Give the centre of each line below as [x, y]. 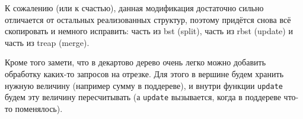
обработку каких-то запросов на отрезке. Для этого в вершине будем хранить [144, 73]
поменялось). [39, 108]
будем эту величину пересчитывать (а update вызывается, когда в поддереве [143, 97]
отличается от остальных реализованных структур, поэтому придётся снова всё [148, 19]
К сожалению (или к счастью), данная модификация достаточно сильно [134, 8]
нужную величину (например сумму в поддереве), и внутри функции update [144, 85]
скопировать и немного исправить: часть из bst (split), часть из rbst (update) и [149, 31]
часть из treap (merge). [47, 42]
